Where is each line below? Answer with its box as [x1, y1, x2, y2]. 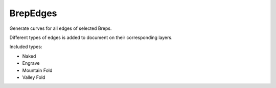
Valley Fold [22, 74, 45, 80]
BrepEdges [9, 8, 57, 19]
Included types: [9, 43, 42, 50]
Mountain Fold [22, 67, 53, 73]
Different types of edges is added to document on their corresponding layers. [9, 34, 173, 40]
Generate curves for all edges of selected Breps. [9, 25, 112, 31]
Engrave [22, 60, 40, 66]
